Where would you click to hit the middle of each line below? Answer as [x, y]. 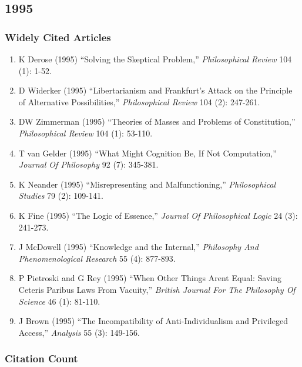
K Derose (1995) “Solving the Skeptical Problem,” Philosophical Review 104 [155, 59]
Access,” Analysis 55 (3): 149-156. [79, 332]
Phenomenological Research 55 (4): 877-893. [97, 258]
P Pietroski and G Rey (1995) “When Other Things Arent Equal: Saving [150, 278]
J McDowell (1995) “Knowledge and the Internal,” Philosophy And [138, 247]
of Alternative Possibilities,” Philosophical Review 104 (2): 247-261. [139, 101]
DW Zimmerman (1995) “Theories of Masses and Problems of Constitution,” [157, 121]
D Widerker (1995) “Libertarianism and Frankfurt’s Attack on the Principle [155, 90]
